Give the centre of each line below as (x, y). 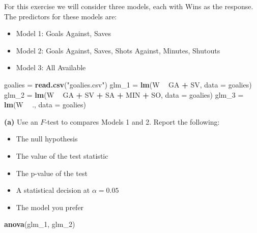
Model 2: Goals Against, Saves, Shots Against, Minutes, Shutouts (118, 50)
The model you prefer (50, 207)
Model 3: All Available (51, 67)
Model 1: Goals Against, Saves (64, 33)
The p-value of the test (52, 173)
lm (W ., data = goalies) (45, 105)
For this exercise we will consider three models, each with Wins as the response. (129, 6)
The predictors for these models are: (61, 16)
